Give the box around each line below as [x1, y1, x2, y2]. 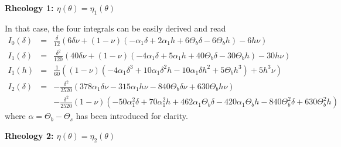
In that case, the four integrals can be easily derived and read [5, 22, 226, 34]
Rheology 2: [5, 129, 54, 141]
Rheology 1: [5, 2, 54, 13]
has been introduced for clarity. [76, 110, 188, 122]
